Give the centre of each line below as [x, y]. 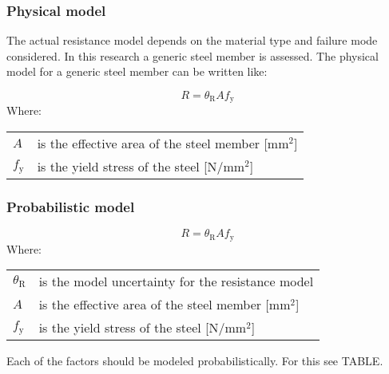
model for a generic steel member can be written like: [137, 71]
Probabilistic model [71, 206]
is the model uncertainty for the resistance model [176, 281]
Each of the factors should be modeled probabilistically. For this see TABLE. [195, 361]
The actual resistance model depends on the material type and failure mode [192, 40]
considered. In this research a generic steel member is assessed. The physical [193, 55]
